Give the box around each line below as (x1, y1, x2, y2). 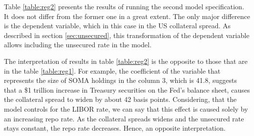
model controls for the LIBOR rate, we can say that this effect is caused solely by (4, 103, 248, 114)
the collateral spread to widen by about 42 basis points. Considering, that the (4, 94, 237, 104)
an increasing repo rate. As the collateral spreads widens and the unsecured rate (4, 113, 244, 123)
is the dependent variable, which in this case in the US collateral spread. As (4, 20, 231, 31)
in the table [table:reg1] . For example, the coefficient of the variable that (4, 65, 221, 76)
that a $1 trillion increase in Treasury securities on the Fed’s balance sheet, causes (4, 84, 250, 95)
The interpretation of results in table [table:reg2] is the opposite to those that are (4, 56, 248, 66)
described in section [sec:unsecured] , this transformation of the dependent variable (4, 30, 250, 40)
